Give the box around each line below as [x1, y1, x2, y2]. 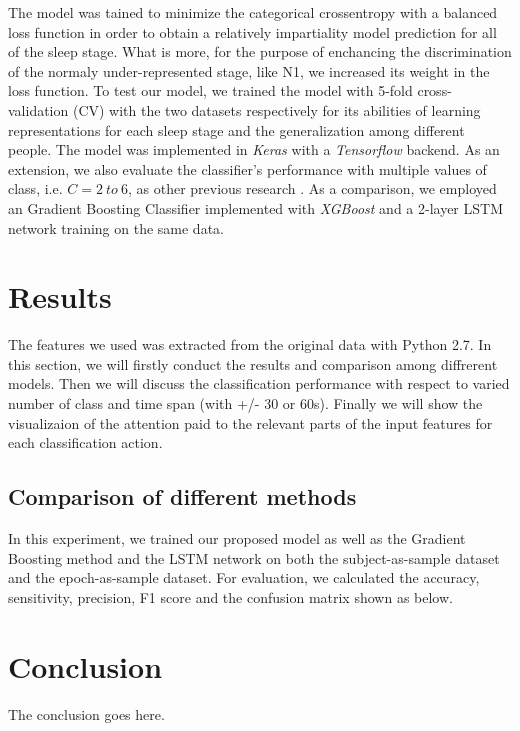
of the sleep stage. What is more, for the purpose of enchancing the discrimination [8, 41, 512, 62]
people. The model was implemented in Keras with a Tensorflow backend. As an [8, 139, 500, 160]
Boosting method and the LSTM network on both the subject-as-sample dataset [8, 547, 500, 568]
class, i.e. [8, 178, 63, 199]
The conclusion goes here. [8, 703, 165, 724]
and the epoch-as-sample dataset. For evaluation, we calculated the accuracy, [8, 567, 480, 588]
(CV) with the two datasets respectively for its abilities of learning [72, 99, 481, 120]
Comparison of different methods [8, 481, 357, 512]
